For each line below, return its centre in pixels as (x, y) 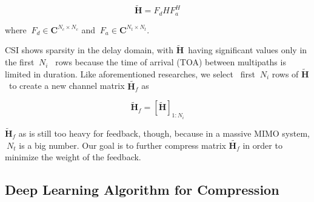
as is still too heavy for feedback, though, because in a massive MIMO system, (164, 133)
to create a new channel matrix (67, 86)
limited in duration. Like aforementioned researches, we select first (130, 73)
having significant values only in (248, 50)
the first (20, 62)
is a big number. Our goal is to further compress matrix (122, 145)
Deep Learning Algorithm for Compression (142, 190)
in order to (262, 145)
